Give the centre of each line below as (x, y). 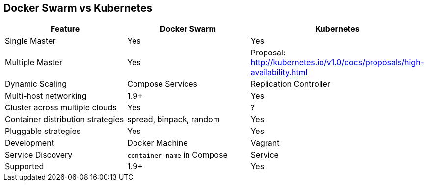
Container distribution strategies (65, 119)
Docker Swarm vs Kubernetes (78, 8)
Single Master (30, 41)
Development (29, 143)
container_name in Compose (177, 155)
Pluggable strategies (43, 131)
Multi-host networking (46, 96)
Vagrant (265, 143)
